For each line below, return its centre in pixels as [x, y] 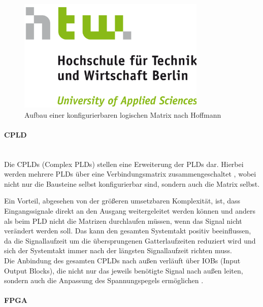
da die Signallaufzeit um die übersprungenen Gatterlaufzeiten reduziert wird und [130, 240]
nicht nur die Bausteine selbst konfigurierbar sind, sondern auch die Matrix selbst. [132, 183]
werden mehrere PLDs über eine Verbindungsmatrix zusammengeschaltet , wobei [130, 174]
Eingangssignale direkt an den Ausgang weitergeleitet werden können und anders [130, 210]
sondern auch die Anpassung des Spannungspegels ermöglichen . [104, 280]
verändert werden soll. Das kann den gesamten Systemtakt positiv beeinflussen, [128, 231]
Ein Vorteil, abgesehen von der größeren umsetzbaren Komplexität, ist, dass [122, 201]
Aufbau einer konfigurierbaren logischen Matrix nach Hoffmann [123, 114]
